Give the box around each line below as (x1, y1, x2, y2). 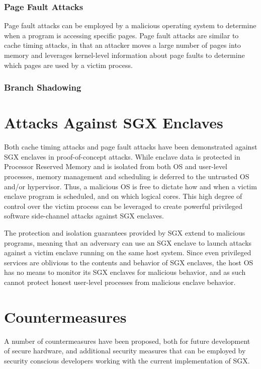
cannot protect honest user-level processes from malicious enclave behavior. (4, 276, 236, 287)
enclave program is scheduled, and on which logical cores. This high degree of (4, 191, 242, 201)
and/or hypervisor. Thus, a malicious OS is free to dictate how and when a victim (4, 181, 257, 191)
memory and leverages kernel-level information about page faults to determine (4, 50, 245, 60)
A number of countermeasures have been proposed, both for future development (4, 335, 250, 346)
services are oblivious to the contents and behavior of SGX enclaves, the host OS (4, 257, 253, 267)
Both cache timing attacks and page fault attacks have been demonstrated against (4, 141, 257, 152)
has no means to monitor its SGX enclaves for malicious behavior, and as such (4, 267, 246, 277)
